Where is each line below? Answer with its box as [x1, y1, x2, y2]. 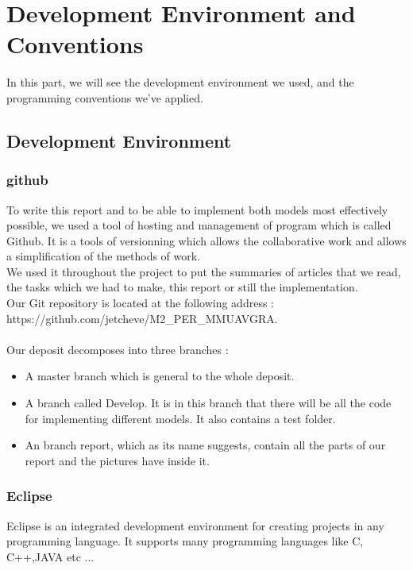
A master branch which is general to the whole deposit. [25, 368, 295, 384]
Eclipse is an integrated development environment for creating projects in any [6, 517, 384, 533]
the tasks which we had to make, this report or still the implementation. [6, 279, 358, 295]
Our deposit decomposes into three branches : [6, 341, 229, 357]
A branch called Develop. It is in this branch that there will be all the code [25, 395, 392, 411]
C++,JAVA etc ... [6, 548, 95, 564]
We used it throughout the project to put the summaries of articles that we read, [6, 263, 401, 279]
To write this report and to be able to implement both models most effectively [6, 201, 388, 218]
